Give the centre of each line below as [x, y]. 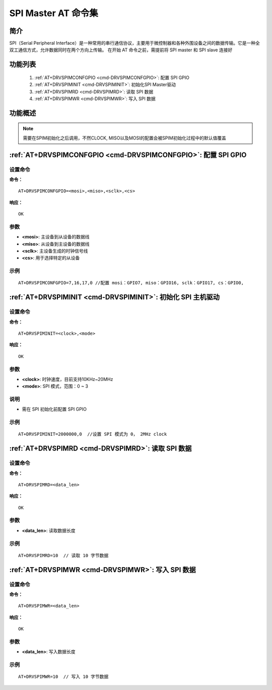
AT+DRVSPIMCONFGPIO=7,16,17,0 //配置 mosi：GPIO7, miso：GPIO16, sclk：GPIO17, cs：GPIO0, [131, 283]
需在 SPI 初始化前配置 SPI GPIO [54, 409]
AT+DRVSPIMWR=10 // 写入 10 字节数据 [63, 677]
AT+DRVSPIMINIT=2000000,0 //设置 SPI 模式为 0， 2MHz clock [93, 434]
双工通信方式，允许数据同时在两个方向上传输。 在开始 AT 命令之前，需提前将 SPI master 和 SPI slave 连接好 [121, 50]
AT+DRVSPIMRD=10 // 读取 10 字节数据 [63, 555]
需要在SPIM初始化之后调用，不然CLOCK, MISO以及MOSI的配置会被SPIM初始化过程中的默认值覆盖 [124, 138]
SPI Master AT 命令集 [54, 13]
